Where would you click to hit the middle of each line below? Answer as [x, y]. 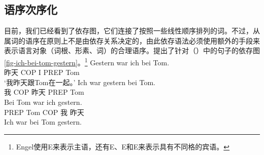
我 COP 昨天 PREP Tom [44, 92]
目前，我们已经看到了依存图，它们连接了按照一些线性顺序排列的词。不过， [128, 31]
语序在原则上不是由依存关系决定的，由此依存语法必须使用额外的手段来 [142, 40]
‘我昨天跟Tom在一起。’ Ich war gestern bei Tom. [80, 82]
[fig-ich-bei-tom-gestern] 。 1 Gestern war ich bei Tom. [87, 61]
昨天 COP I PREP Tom [42, 72]
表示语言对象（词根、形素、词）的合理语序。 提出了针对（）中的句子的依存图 [132, 50]
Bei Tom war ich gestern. [43, 102]
